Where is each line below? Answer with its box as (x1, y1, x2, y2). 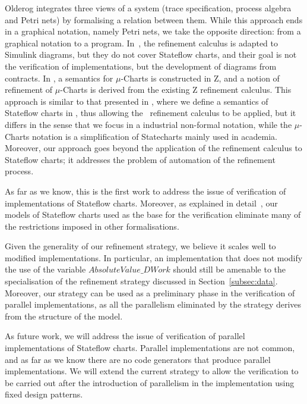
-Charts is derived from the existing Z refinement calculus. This (60, 83, 292, 96)
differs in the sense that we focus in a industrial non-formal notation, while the (5, 118, 292, 130)
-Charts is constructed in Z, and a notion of (121, 71, 280, 84)
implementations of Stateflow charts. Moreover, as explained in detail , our (5, 196, 278, 209)
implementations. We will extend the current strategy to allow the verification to (5, 365, 299, 377)
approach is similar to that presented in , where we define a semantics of (5, 95, 268, 107)
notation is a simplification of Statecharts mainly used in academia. (32, 130, 277, 142)
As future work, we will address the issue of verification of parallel (5, 330, 245, 342)
